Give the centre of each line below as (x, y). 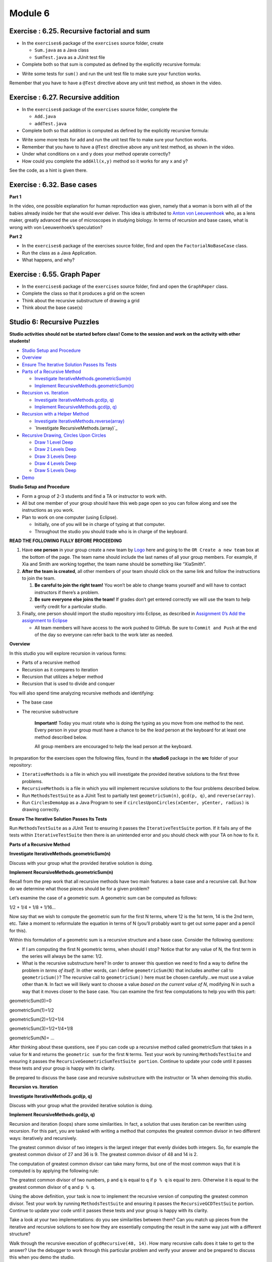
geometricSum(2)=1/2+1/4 (37, 1019)
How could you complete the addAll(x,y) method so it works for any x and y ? (105, 161)
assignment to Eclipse (45, 620)
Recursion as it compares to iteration (60, 669)
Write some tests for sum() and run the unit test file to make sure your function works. (112, 74)
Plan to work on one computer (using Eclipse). (70, 517)
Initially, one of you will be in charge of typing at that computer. (100, 524)
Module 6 (29, 13)
